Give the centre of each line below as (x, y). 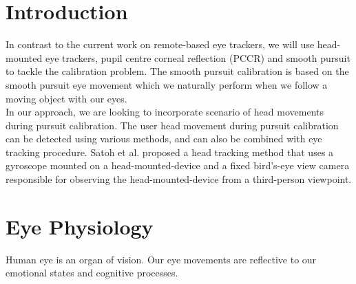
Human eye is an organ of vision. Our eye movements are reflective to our (161, 259)
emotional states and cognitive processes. (92, 273)
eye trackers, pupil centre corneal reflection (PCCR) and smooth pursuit (198, 57)
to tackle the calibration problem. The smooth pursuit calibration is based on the (177, 71)
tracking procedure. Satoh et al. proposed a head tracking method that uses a (170, 152)
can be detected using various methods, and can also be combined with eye (164, 139)
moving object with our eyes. (66, 98)
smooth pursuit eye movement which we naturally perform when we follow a (167, 84)
